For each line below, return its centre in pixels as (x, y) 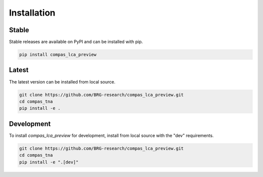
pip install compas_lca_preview (58, 55)
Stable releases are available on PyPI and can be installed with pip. (76, 42)
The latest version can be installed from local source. (62, 82)
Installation (32, 13)
